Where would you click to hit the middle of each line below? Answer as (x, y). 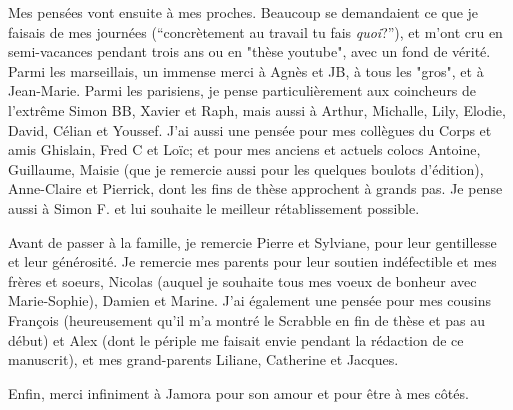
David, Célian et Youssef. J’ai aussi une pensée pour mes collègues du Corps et (250, 129)
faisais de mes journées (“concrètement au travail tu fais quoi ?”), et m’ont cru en (255, 31)
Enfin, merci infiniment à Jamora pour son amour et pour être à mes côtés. (238, 392)
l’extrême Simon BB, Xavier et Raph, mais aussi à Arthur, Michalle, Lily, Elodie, (257, 109)
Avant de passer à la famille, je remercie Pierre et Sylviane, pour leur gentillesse (252, 241)
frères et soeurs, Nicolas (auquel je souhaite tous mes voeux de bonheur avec (242, 280)
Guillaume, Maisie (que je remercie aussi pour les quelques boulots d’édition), (246, 168)
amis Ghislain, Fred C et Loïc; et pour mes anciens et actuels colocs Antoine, (244, 149)
